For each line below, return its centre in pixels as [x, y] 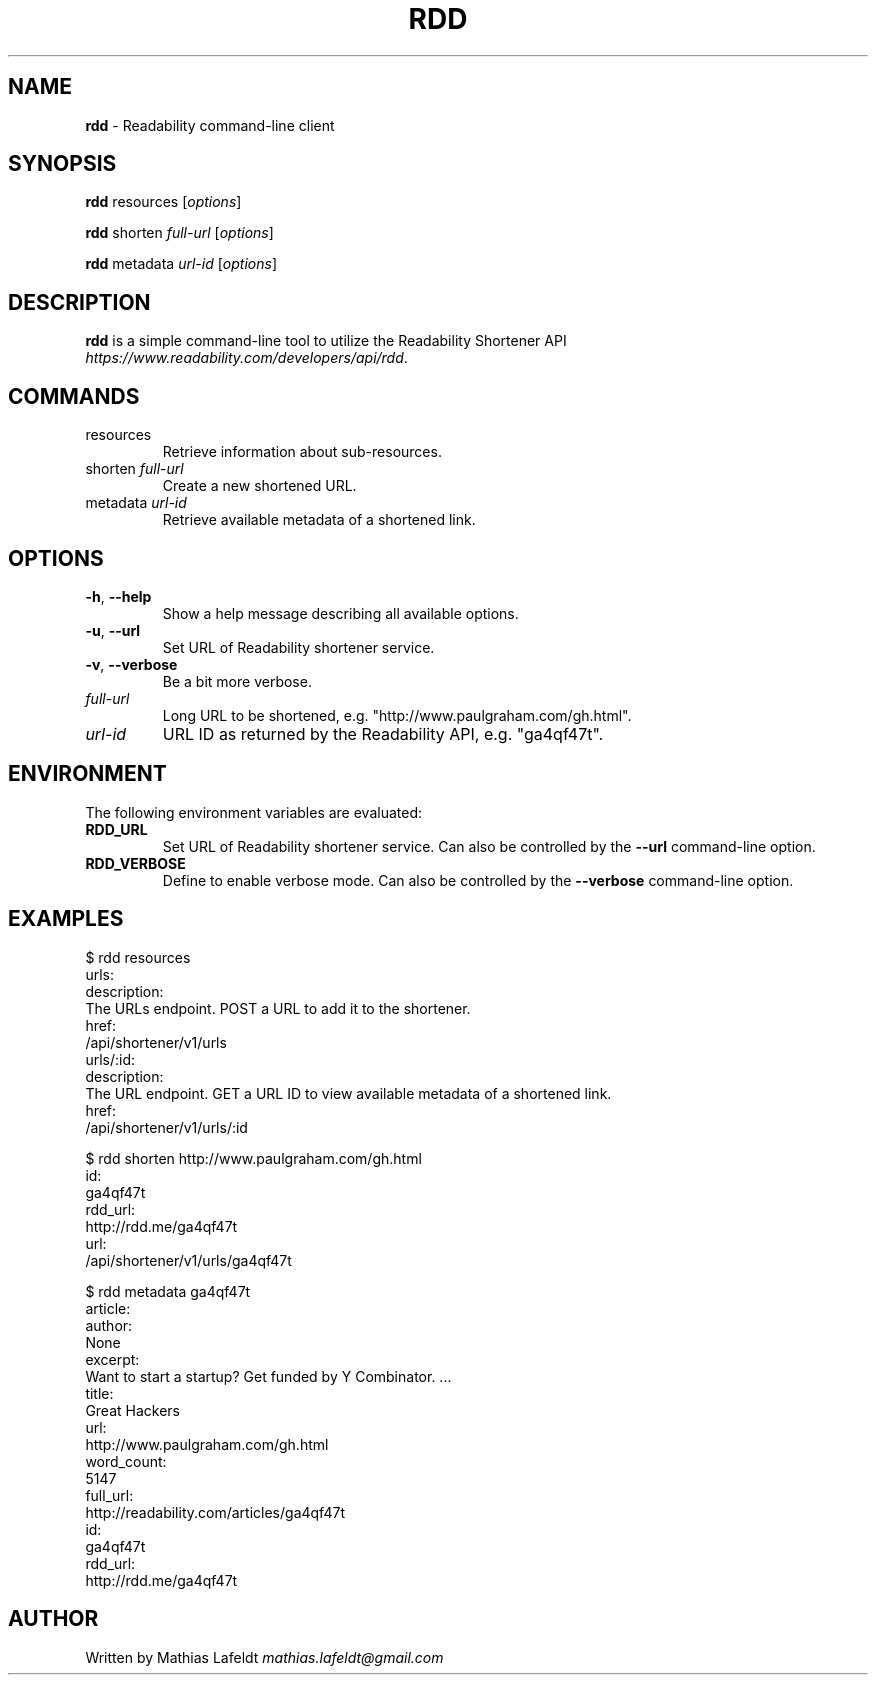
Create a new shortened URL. [259, 486]
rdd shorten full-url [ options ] [179, 233]
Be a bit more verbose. [237, 681]
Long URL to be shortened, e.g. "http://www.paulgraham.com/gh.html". [397, 715]
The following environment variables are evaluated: [254, 812]
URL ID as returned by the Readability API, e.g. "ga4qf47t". [383, 733]
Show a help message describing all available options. [340, 613]
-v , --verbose [131, 664]
